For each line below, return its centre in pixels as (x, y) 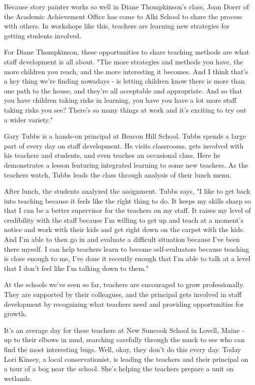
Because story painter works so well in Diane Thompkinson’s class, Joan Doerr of (127, 6)
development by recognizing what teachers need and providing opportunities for (124, 304)
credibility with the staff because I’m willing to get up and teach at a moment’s (124, 220)
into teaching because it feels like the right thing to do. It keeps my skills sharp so (127, 200)
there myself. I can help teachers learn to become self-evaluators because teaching (127, 249)
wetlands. (18, 378)
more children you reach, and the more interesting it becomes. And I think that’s (126, 71)
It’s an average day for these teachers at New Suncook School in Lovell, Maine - (124, 330)
